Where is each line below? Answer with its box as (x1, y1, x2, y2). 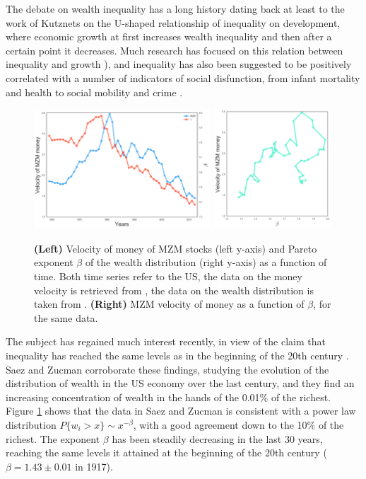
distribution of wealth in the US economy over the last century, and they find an (6, 376, 355, 391)
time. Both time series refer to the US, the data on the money (34, 268, 302, 283)
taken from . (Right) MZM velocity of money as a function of (34, 296, 305, 311)
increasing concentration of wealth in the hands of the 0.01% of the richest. (6, 389, 331, 404)
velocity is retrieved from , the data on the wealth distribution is (34, 282, 314, 297)
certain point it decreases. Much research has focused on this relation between (6, 42, 343, 57)
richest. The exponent (6, 431, 100, 446)
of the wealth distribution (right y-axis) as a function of (85, 255, 327, 270)
